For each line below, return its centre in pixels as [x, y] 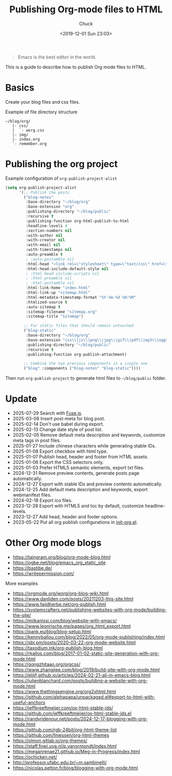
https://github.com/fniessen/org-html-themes [61, 735]
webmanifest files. [32, 495]
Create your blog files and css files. [43, 102]
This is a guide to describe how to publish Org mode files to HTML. [76, 67]
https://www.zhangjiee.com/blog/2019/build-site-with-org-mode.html [86, 670]
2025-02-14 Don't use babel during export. [58, 424]
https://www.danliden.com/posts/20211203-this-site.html [73, 599]
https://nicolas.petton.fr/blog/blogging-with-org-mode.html [75, 768]
